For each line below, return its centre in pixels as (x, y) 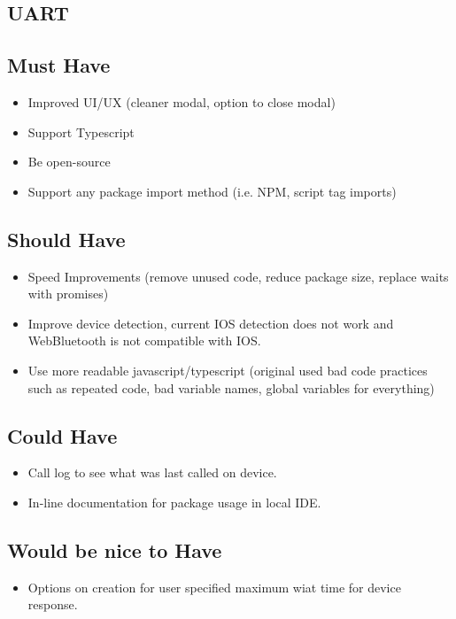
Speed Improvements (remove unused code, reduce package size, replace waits (238, 276)
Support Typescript (81, 132)
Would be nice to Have (115, 549)
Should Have (66, 239)
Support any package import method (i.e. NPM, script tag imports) (212, 191)
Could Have (62, 435)
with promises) (68, 294)
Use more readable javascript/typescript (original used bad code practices (228, 370)
